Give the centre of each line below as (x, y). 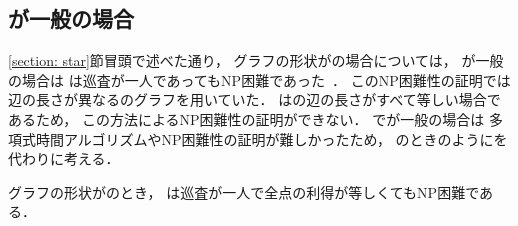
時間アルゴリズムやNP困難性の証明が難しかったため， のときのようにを (271, 138)
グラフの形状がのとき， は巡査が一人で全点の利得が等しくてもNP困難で (244, 191)
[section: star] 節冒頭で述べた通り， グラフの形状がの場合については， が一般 (256, 60)
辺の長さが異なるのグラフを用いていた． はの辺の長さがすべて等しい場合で (254, 99)
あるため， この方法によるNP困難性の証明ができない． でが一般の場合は (246, 118)
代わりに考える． (64, 158)
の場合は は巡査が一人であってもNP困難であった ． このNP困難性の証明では (259, 79)
